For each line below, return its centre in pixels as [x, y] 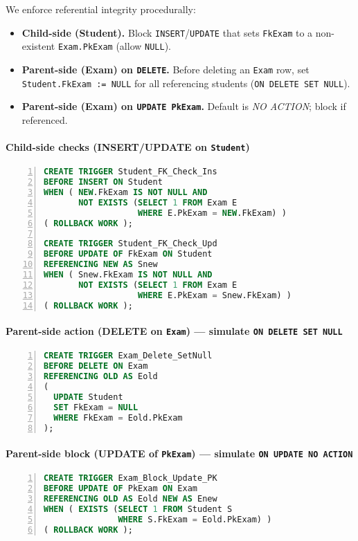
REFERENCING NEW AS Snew [101, 265]
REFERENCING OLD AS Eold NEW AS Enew [131, 499]
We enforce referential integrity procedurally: [101, 9]
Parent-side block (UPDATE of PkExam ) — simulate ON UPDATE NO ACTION [179, 453]
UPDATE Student [88, 397]
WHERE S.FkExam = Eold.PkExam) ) [195, 519]
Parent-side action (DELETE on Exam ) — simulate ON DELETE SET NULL [174, 331]
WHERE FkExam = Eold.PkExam [118, 418]
